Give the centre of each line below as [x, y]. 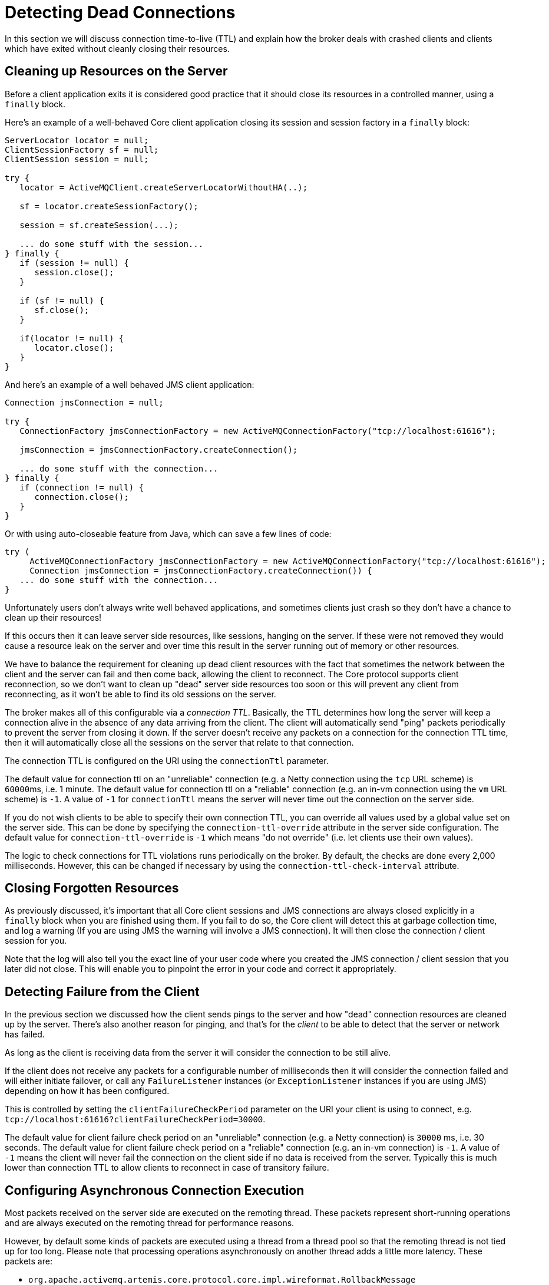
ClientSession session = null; [77, 159]
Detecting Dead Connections [120, 12]
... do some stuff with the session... [112, 244]
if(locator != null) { [72, 338]
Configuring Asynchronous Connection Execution [155, 1190]
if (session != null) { [74, 263]
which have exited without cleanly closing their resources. [117, 48]
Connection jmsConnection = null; [84, 402]
